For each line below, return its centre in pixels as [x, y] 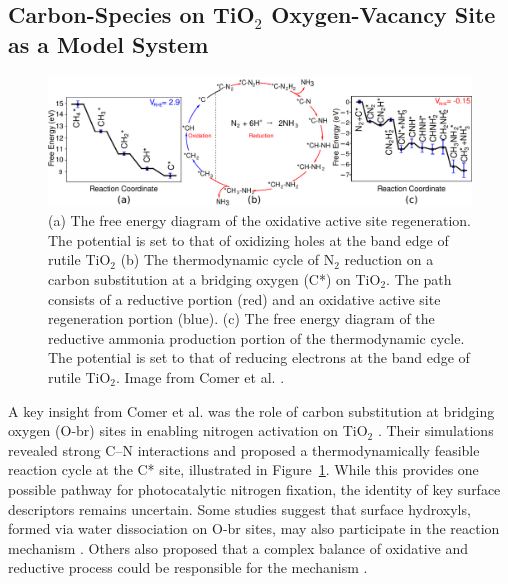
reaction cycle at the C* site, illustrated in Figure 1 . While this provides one [243, 469]
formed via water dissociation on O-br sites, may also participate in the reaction [254, 528]
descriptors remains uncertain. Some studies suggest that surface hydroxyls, [239, 508]
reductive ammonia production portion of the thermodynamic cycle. [256, 337]
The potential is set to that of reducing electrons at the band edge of [259, 357]
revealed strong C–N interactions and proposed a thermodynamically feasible [244, 449]
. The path [419, 278]
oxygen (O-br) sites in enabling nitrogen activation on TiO [188, 430]
